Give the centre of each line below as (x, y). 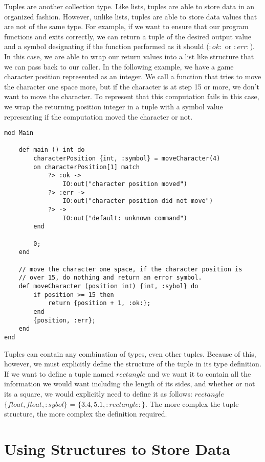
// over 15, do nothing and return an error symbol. (110, 278)
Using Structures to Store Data (117, 448)
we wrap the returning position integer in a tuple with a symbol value (114, 106)
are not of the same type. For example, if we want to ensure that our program (126, 26)
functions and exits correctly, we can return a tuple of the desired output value (128, 36)
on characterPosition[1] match (86, 167)
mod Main (19, 133)
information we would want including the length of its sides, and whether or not (130, 384)
